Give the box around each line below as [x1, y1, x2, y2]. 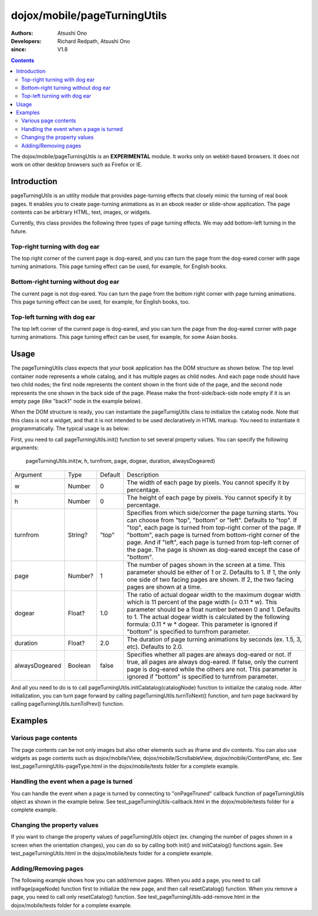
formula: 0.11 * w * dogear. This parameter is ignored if [127, 620, 278, 628]
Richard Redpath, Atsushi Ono [57, 37, 130, 44]
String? [68, 530, 88, 539]
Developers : [11, 37, 42, 44]
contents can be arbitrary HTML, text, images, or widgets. [11, 208, 151, 216]
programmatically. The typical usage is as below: [11, 425, 130, 432]
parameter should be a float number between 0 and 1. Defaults [127, 605, 300, 614]
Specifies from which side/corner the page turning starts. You [127, 508, 299, 517]
